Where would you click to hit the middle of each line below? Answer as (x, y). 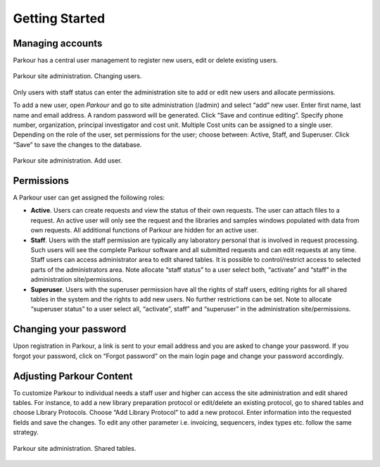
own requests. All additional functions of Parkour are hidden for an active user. (144, 230)
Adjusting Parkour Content (73, 376)
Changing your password (70, 329)
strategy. (26, 432)
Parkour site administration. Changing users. (77, 76)
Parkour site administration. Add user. (68, 161)
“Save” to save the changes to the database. (77, 144)
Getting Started (59, 18)
